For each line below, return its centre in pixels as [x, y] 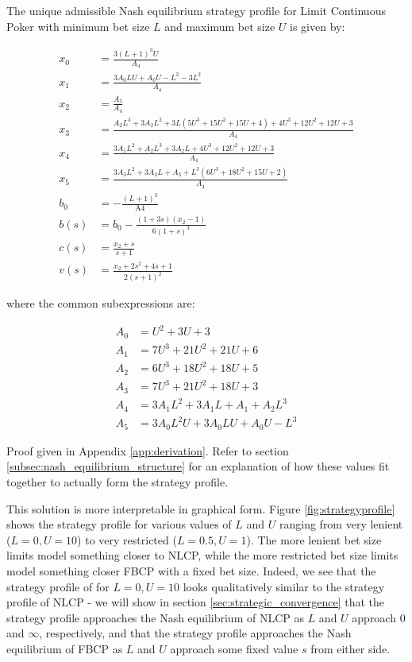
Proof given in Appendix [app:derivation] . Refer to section [148, 450]
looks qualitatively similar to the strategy [284, 586]
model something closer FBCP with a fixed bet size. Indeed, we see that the [191, 570]
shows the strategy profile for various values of [119, 524]
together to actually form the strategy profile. [117, 481]
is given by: [318, 26]
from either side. [350, 648]
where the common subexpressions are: [101, 303]
